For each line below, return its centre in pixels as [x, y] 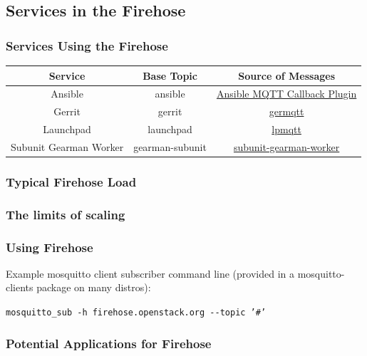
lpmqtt [286, 129]
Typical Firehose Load [71, 181]
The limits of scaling [66, 214]
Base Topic [170, 75]
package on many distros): [94, 287]
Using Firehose [50, 247]
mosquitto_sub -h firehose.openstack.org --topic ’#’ [136, 313]
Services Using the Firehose [87, 45]
